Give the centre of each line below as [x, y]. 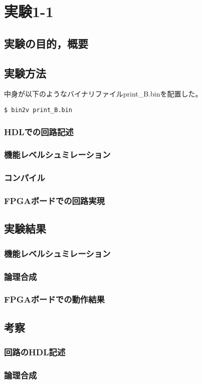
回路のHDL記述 [35, 352]
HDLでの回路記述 [39, 131]
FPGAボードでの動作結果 [54, 299]
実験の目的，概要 [46, 43]
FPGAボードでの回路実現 [54, 201]
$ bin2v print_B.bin [38, 110]
